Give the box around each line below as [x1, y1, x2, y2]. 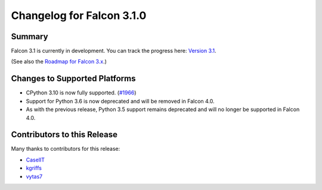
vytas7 [26, 173, 43, 180]
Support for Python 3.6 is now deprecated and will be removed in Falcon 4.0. [26, 97, 215, 104]
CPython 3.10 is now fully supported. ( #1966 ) [26, 89, 137, 96]
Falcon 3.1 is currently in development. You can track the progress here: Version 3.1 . [11, 47, 217, 55]
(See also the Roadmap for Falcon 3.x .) [11, 58, 107, 65]
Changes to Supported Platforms [11, 74, 136, 84]
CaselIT [26, 156, 45, 163]
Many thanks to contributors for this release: [11, 145, 120, 153]
